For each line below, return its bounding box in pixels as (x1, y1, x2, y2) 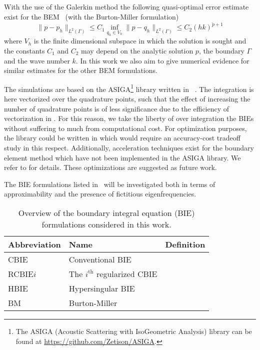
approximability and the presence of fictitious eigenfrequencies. (4, 188, 196, 199)
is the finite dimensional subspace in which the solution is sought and (33, 35, 246, 46)
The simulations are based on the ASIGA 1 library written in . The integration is (4, 82, 254, 94)
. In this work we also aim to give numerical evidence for (75, 55, 249, 65)
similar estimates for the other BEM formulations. (4, 65, 157, 75)
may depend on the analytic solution (81, 45, 193, 56)
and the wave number (4, 55, 70, 65)
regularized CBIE (96, 267, 157, 279)
